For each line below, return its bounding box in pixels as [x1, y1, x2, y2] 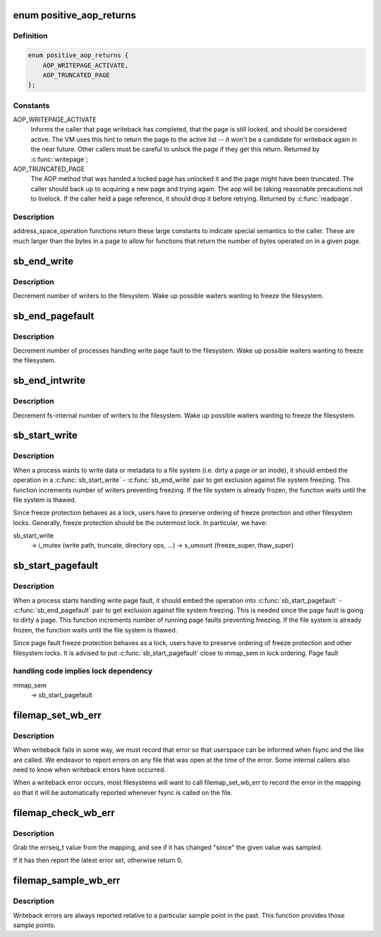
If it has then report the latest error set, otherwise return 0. [13, 856, 183, 865]
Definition [13, 31, 48, 41]
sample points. [13, 921, 56, 929]
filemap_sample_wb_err [13, 875, 121, 887]
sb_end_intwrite [13, 375, 86, 387]
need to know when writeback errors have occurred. [13, 765, 166, 774]
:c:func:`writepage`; [30, 155, 88, 163]
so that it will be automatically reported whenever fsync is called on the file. [13, 788, 233, 796]
